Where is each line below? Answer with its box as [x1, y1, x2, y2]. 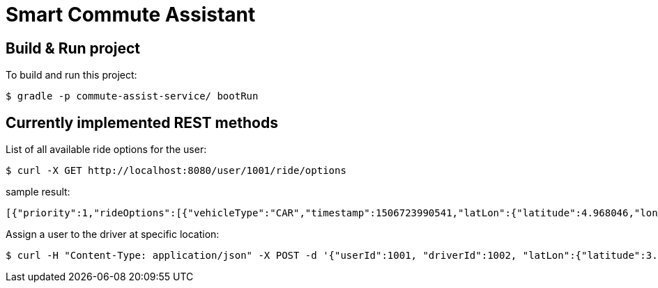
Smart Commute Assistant [6, 3, 256, 26]
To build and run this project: [6, 69, 137, 81]
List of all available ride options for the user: [6, 143, 207, 156]
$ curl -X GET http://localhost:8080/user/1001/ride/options [6, 165, 346, 177]
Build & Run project [6, 39, 140, 57]
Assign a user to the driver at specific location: [6, 228, 220, 241]
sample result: [6, 186, 70, 198]
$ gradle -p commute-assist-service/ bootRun [6, 90, 259, 102]
